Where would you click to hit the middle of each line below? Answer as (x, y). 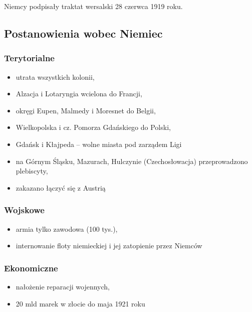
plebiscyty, (32, 171)
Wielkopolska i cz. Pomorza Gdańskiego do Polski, (93, 127)
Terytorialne (29, 58)
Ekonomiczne (31, 268)
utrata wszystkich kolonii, (55, 76)
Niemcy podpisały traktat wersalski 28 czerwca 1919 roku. (93, 6)
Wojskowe (24, 210)
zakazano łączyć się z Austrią (61, 187)
